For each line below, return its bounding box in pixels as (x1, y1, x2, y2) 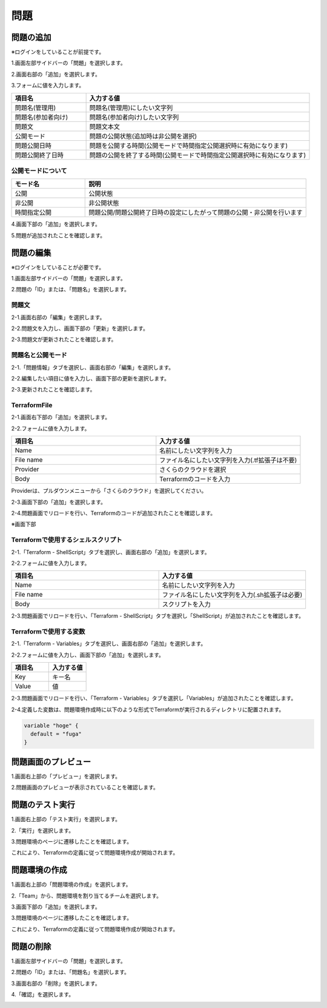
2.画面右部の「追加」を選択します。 (11, 70, 101, 78)
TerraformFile (11, 401, 53, 410)
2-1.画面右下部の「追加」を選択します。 (11, 413, 111, 421)
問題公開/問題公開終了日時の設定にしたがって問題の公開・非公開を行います (88, 208, 303, 217)
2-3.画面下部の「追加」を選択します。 (11, 498, 106, 506)
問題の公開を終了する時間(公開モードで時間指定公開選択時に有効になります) (89, 151, 306, 159)
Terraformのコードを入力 (159, 475, 231, 484)
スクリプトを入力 (162, 600, 211, 609)
